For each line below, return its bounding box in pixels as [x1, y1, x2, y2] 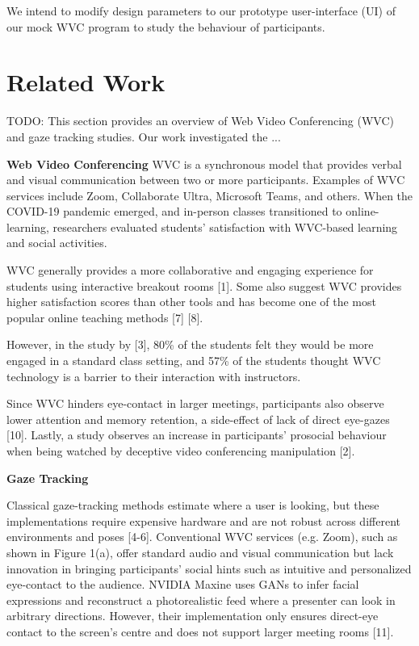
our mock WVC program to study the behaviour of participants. [6, 18, 325, 35]
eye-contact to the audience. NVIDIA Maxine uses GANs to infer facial [6, 576, 359, 593]
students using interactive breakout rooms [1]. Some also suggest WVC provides [6, 277, 402, 294]
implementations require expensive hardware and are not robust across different [6, 512, 400, 529]
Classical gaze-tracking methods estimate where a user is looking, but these [6, 497, 379, 514]
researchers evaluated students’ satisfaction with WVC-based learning [52, 218, 398, 235]
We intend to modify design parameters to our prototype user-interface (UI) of [6, 2, 396, 19]
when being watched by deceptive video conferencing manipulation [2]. [6, 443, 355, 459]
